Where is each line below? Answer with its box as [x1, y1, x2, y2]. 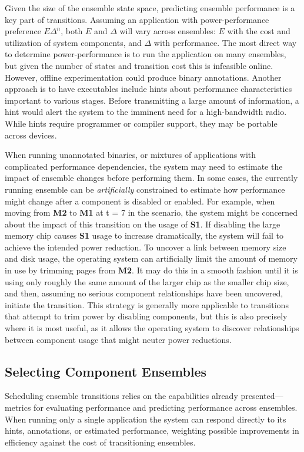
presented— [240, 390, 283, 402]
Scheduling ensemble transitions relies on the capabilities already [5, 390, 238, 402]
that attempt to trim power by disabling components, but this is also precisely [5, 310, 288, 322]
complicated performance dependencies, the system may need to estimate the [5, 160, 283, 172]
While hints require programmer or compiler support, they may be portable [5, 117, 278, 129]
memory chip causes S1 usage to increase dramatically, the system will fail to [5, 229, 284, 242]
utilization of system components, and [5, 36, 142, 48]
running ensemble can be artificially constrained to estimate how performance [5, 183, 285, 195]
